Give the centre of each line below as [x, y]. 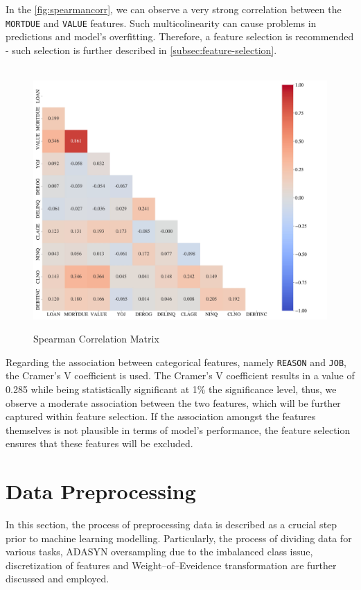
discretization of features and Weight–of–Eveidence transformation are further [171, 565]
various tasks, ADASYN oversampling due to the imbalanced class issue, [159, 552]
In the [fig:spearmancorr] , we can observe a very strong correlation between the [174, 9]
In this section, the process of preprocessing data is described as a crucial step [171, 524]
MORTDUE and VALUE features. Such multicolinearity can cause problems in [161, 23]
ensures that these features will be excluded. [99, 443]
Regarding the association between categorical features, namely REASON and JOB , [176, 362]
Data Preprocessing [101, 491]
